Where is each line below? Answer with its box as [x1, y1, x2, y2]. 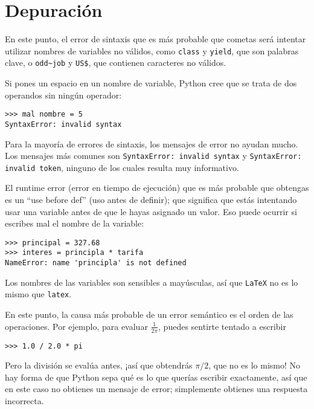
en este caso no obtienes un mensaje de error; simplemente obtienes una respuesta [5, 382, 308, 395]
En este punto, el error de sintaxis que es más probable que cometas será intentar [5, 33, 306, 45]
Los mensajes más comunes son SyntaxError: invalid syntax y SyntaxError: [5, 149, 302, 162]
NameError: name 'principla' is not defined [5, 259, 187, 268]
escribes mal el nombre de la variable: [5, 217, 144, 230]
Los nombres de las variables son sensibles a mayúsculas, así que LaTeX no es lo [5, 275, 298, 288]
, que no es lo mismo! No [208, 359, 301, 372]
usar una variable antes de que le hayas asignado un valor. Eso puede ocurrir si [5, 205, 297, 217]
